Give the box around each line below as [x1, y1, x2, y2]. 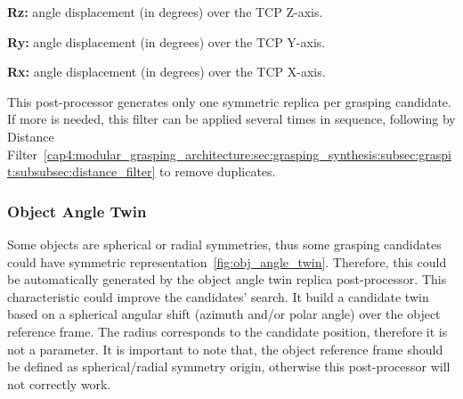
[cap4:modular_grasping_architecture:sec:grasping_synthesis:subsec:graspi [44, 144, 451, 163]
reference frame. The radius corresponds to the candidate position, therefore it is [7, 322, 448, 340]
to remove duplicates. [159, 162, 276, 181]
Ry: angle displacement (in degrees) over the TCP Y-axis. [7, 32, 326, 51]
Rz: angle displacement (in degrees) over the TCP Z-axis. [7, 3, 323, 20]
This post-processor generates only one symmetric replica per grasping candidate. [7, 92, 451, 110]
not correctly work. [7, 374, 111, 393]
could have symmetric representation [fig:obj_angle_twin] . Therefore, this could [7, 252, 447, 271]
